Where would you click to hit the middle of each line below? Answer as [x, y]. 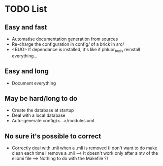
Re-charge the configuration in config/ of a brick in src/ [68, 44]
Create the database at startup [43, 110]
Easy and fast [26, 27]
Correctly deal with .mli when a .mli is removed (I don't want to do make [84, 148]
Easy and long [27, 71]
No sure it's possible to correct [53, 136]
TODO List [26, 9]
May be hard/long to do [41, 98]
